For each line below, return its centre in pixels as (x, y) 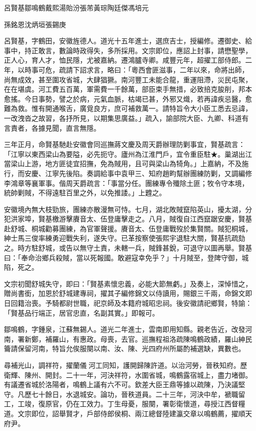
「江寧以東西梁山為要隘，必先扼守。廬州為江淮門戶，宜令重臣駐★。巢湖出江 (128, 154)
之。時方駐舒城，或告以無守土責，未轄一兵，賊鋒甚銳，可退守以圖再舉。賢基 (128, 248)
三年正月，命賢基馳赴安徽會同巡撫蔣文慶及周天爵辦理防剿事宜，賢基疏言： (125, 144)
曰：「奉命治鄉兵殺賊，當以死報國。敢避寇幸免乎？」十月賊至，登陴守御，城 (126, 257)
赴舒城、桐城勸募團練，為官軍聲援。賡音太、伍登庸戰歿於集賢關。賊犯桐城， (128, 228)
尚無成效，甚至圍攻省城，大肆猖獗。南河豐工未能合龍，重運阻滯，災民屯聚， (128, 79)
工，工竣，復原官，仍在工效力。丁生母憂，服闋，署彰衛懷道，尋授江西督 (121, 404)
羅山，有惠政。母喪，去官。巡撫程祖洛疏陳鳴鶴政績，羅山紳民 (152, 339)
